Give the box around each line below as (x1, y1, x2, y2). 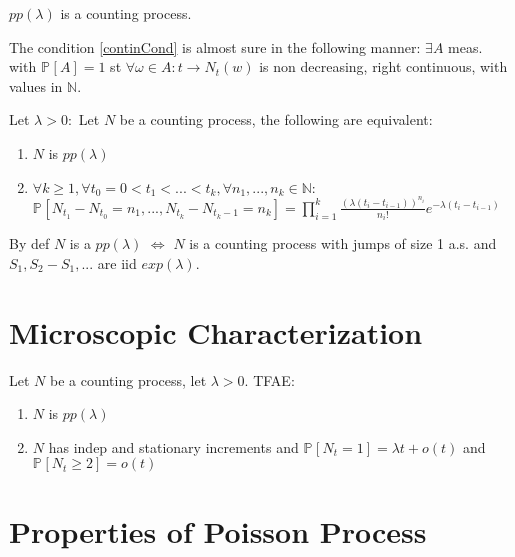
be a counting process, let (49, 369, 207, 390)
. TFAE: (244, 369, 295, 390)
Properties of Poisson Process (9, 510, 427, 551)
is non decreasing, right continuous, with (259, 56, 508, 77)
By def (9, 233, 50, 254)
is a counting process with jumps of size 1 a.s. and (189, 233, 497, 254)
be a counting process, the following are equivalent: (119, 109, 433, 130)
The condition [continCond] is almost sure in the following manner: (9, 36, 421, 57)
